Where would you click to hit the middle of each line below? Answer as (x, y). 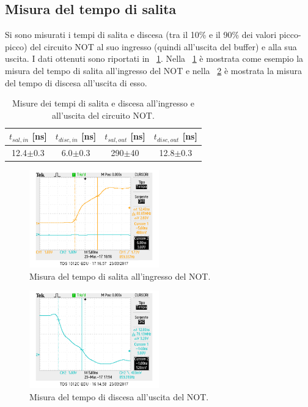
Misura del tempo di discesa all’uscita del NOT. (119, 396)
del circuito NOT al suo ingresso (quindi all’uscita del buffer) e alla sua (163, 46)
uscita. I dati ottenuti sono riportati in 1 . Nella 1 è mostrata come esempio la (154, 58)
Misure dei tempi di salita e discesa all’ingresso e (103, 103)
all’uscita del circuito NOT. (103, 115)
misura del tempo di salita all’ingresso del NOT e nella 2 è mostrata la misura (153, 70)
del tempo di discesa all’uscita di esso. (76, 82)
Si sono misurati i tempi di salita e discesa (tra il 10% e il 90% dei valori (141, 35)
